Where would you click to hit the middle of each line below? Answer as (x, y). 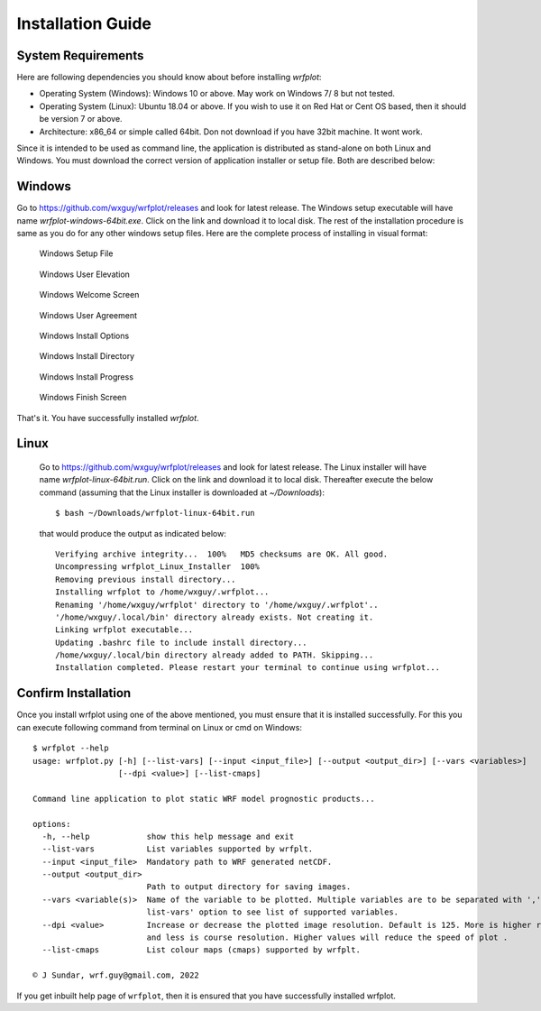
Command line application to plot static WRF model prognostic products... (204, 799)
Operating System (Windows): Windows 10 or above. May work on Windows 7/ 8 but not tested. (217, 94)
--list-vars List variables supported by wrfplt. (178, 849)
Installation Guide (84, 23)
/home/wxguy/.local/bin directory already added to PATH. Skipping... (215, 655)
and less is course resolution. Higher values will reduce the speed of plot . (327, 937)
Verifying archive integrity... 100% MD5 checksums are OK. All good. (222, 554)
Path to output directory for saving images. (249, 887)
